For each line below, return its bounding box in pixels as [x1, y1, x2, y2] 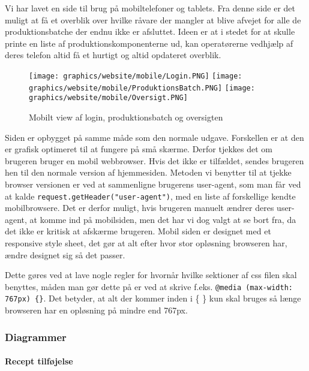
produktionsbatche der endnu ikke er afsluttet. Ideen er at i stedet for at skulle [5, 25, 295, 38]
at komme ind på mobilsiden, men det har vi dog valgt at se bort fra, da [29, 213, 296, 225]
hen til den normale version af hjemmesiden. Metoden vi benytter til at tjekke [5, 166, 292, 179]
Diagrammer [5, 329, 67, 344]
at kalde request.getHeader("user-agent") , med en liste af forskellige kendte [5, 189, 296, 202]
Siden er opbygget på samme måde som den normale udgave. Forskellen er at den [5, 131, 304, 143]
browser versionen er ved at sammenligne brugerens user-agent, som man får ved [5, 177, 301, 190]
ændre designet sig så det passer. [5, 248, 125, 261]
